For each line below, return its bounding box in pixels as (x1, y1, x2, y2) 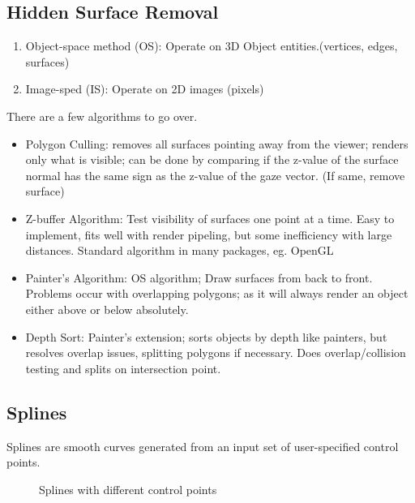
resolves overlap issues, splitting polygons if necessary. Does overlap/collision (25, 344, 406, 361)
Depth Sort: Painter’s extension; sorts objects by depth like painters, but (25, 328, 387, 345)
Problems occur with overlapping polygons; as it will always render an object (25, 285, 409, 302)
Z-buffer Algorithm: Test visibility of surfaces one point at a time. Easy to (25, 209, 395, 226)
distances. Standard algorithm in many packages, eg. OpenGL (25, 242, 334, 259)
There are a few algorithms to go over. (6, 107, 198, 124)
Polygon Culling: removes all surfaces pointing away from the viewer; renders (25, 135, 409, 152)
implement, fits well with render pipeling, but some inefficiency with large (25, 226, 392, 243)
